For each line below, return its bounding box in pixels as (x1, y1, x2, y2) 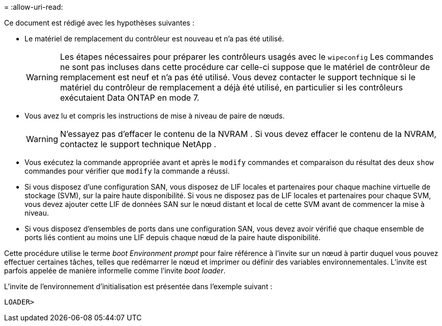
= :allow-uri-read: (4, 3, 63, 11)
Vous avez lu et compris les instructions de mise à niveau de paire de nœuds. (24, 111, 285, 120)
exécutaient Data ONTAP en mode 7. (60, 92, 200, 103)
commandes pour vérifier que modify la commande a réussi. (24, 167, 230, 175)
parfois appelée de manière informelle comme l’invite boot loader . (4, 266, 226, 275)
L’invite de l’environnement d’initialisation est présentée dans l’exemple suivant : (4, 282, 273, 291)
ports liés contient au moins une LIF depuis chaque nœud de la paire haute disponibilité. (24, 233, 321, 242)
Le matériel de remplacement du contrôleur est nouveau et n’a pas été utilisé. (24, 34, 284, 43)
